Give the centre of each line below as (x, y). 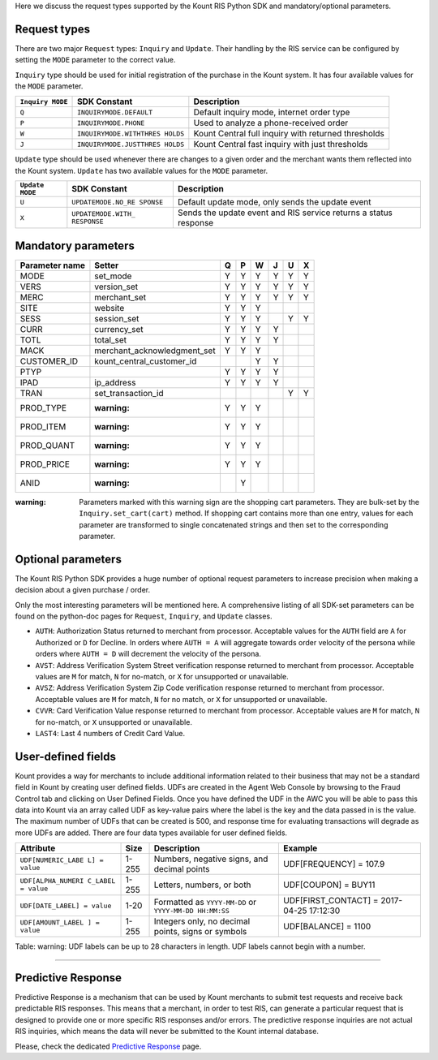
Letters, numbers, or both (202, 885)
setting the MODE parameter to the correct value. (95, 60)
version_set (116, 287)
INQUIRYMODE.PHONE (111, 123)
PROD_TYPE (43, 407)
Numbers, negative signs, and (211, 859)
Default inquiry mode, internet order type (272, 112)
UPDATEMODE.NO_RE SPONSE (118, 202)
